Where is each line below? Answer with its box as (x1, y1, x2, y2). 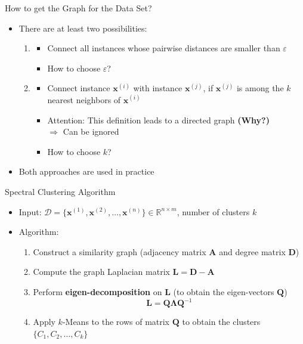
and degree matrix (219, 245, 286, 258)
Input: (18, 205, 42, 218)
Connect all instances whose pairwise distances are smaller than (47, 42, 280, 54)
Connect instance (47, 82, 110, 94)
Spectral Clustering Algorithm (5, 185, 116, 197)
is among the (236, 82, 284, 94)
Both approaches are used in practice (18, 165, 154, 178)
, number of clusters (177, 205, 250, 218)
